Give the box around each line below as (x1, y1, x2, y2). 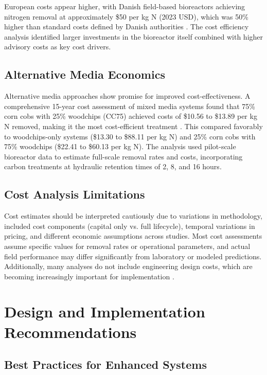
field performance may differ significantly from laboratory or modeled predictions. (4, 251, 262, 261)
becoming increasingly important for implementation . (4, 271, 174, 281)
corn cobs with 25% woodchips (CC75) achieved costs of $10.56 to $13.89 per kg (4, 111, 257, 121)
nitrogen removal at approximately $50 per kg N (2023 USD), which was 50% (4, 11, 248, 22)
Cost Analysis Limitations (4, 186, 145, 202)
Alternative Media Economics (4, 66, 165, 82)
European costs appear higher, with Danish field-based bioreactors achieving (4, 1, 245, 11)
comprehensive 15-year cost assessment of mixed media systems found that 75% (4, 100, 255, 111)
